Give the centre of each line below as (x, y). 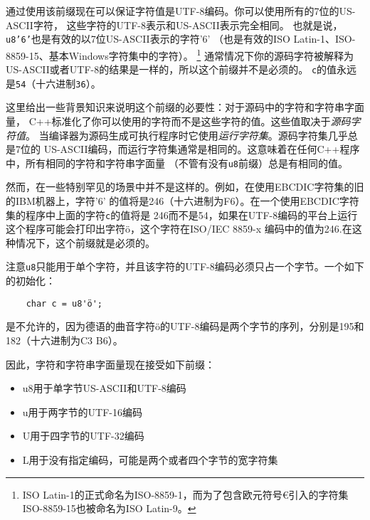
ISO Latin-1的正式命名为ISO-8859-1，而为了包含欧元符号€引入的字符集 (185, 494)
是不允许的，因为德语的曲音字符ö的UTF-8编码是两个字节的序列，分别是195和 (185, 326)
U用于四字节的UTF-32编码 (83, 436)
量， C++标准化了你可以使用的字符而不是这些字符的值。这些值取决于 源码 (178, 121)
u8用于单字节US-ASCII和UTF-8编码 (104, 388)
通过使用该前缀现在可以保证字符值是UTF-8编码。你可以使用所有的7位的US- (181, 11)
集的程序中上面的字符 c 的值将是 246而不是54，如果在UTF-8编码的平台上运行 (182, 214)
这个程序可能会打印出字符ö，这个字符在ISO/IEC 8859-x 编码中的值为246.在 (179, 229)
